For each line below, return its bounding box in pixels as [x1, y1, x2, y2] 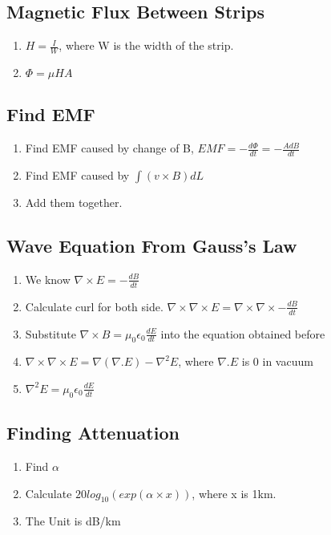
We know [25, 270, 71, 287]
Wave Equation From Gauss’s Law [6, 233, 297, 258]
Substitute [25, 325, 76, 342]
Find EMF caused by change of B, [25, 140, 194, 156]
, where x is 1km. [192, 484, 277, 501]
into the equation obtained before [160, 325, 325, 342]
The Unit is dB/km [25, 513, 121, 529]
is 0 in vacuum [241, 353, 313, 370]
